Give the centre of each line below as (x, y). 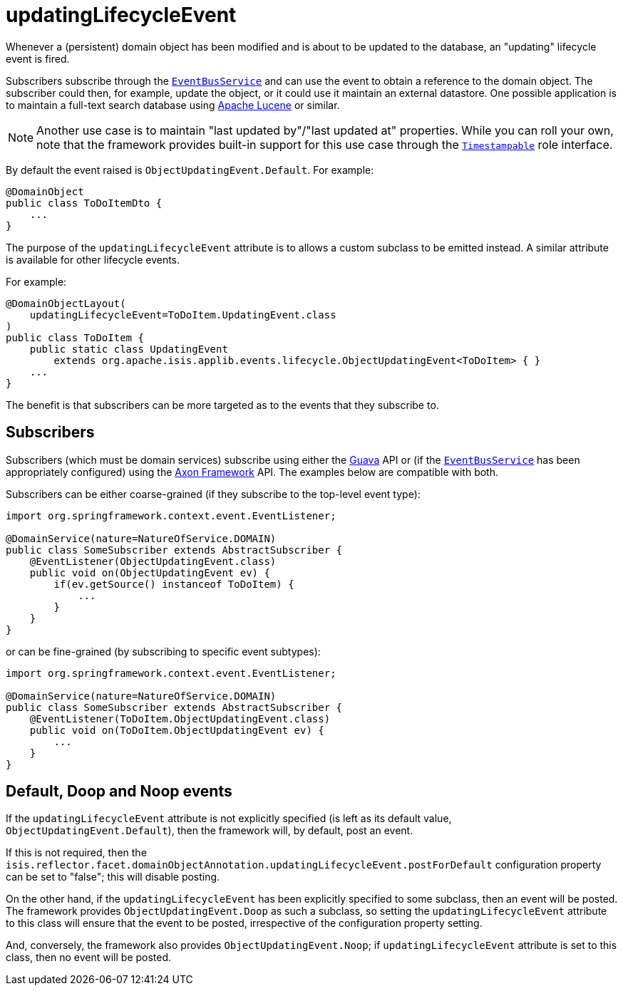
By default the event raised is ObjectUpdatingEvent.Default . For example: (190, 170)
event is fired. (38, 58)
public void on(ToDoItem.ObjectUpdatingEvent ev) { (177, 730)
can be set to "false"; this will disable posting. (113, 877)
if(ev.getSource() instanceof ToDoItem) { (174, 584)
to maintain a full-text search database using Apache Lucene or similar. (173, 105)
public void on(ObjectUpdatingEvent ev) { (150, 572)
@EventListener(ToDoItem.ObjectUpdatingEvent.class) (180, 718)
